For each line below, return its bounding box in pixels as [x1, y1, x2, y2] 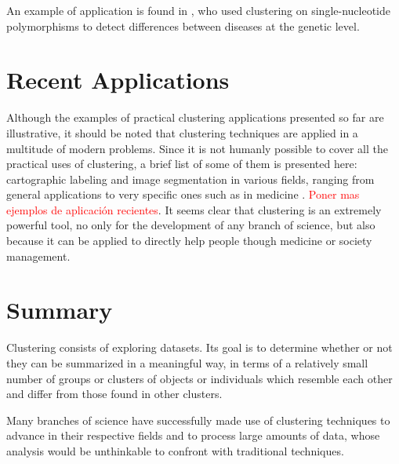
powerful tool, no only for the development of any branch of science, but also [6, 217, 375, 233]
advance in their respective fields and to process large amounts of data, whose [6, 427, 380, 444]
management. [6, 247, 71, 264]
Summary [6, 294, 113, 326]
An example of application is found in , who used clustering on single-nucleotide [6, 2, 390, 18]
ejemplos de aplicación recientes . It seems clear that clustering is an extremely [6, 201, 382, 217]
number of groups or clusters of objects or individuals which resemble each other [6, 370, 393, 386]
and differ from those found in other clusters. [6, 385, 223, 402]
